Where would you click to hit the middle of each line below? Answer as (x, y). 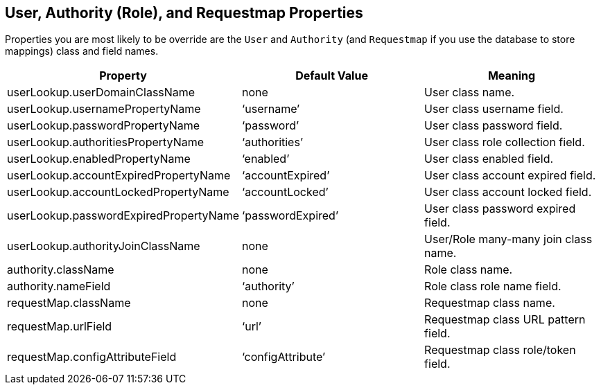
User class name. (470, 92)
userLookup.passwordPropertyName (104, 126)
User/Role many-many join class (508, 239)
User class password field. (494, 126)
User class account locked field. (508, 192)
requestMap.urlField (60, 327)
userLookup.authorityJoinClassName (104, 246)
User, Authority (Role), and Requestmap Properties (184, 13)
